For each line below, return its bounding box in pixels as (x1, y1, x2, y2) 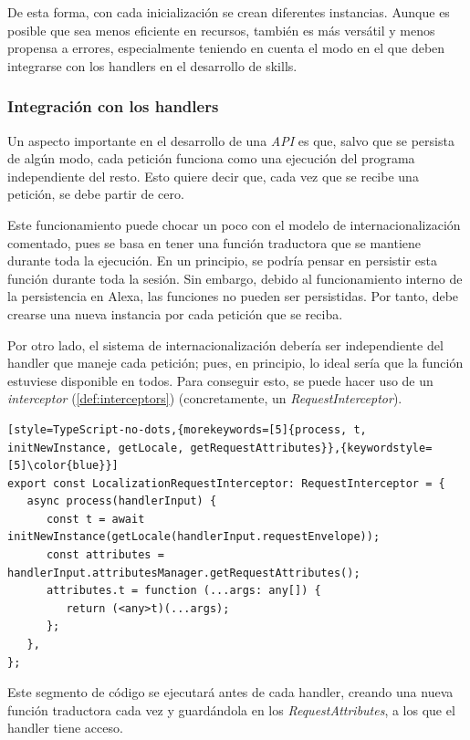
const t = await (46, 512, 145, 526)
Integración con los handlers (7, 95, 219, 118)
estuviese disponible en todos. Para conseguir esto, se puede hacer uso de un (7, 370, 433, 390)
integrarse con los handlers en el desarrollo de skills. (7, 56, 298, 75)
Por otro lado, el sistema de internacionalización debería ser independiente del (7, 335, 444, 354)
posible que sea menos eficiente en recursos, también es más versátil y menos (7, 20, 435, 39)
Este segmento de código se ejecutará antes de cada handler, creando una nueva (7, 683, 454, 702)
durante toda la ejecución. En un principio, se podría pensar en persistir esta (7, 251, 438, 270)
